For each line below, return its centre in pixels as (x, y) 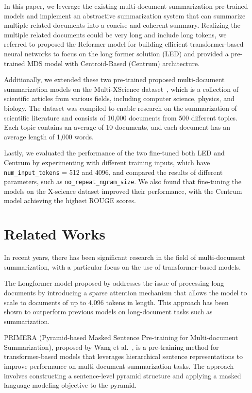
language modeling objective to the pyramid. (70, 385)
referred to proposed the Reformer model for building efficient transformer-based (124, 44)
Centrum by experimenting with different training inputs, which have (107, 162)
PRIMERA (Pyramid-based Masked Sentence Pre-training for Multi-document (121, 337)
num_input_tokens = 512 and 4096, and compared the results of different (113, 172)
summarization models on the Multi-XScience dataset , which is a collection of (121, 89)
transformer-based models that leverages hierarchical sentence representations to (123, 356)
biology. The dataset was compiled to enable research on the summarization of (120, 108)
